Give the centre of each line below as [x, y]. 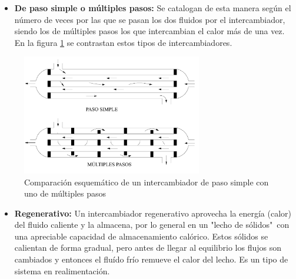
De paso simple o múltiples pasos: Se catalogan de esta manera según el [153, 8]
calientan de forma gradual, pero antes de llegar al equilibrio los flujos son [148, 248]
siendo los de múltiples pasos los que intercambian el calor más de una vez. [149, 31]
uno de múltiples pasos [65, 193]
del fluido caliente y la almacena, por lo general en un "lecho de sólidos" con [152, 225]
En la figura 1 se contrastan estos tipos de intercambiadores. [123, 42]
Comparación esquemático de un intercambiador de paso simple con [147, 182]
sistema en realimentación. [62, 270]
